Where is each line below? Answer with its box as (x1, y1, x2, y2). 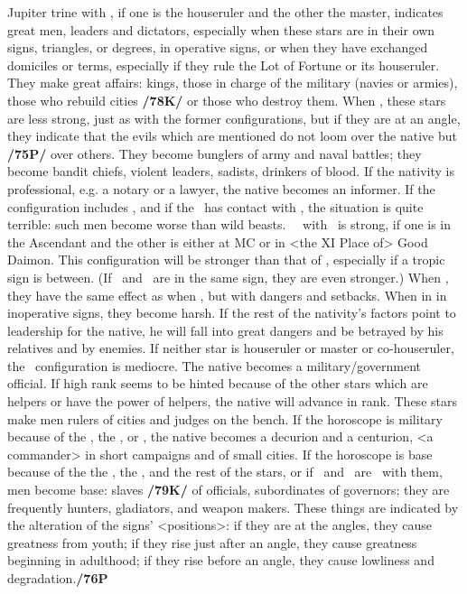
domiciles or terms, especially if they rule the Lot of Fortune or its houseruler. (7, 55, 440, 74)
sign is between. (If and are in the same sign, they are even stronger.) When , (7, 267, 449, 286)
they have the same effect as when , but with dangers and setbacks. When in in (7, 285, 447, 304)
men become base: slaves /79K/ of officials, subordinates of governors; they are (7, 480, 450, 499)
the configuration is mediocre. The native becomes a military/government (7, 356, 422, 375)
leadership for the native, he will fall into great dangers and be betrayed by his (7, 320, 444, 339)
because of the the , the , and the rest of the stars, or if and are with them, (7, 462, 443, 481)
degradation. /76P (7, 569, 108, 587)
